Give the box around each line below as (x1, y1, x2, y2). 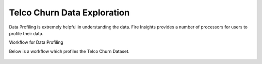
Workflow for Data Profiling (9, 39, 64, 45)
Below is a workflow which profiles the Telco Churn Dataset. (9, 48, 130, 54)
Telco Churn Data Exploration (9, 7, 130, 18)
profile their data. (9, 30, 44, 36)
